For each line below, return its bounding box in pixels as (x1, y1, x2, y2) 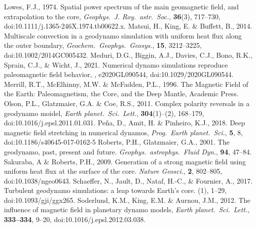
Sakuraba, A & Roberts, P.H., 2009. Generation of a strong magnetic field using (4, 156, 246, 166)
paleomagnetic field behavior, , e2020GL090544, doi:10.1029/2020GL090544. (4, 69, 234, 79)
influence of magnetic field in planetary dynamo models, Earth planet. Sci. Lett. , (4, 204, 250, 215)
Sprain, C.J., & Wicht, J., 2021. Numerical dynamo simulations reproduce (4, 59, 228, 70)
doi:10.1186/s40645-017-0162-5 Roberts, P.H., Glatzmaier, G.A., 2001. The (4, 137, 230, 147)
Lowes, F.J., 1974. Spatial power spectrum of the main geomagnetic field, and (4, 1, 239, 11)
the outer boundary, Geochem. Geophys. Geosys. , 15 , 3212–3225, (4, 40, 202, 50)
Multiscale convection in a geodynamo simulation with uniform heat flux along (4, 30, 242, 40)
